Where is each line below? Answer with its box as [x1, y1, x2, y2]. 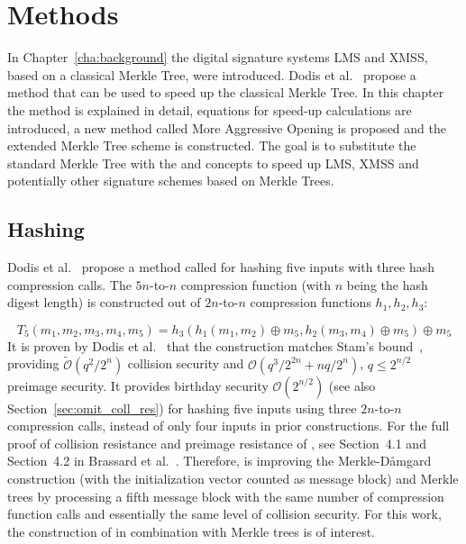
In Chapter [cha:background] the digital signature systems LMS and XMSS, [7, 48, 428, 67]
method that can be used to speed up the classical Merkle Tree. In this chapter [7, 83, 444, 102]
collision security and [127, 354, 244, 373]
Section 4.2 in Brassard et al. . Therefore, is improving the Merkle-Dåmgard [7, 451, 432, 470]
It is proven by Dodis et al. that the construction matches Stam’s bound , [7, 336, 424, 355]
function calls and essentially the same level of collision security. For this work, [7, 504, 442, 523]
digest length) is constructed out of [7, 293, 201, 312]
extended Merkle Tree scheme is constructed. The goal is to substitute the [7, 136, 416, 155]
